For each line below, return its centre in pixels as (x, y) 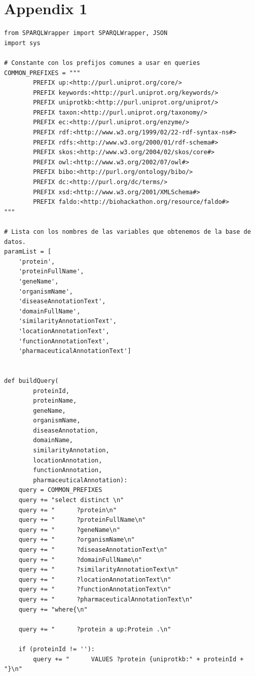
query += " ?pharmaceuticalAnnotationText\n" (106, 599)
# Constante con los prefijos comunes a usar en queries (102, 63)
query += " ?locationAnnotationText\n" (95, 579)
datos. (15, 242)
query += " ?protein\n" (67, 510)
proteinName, (55, 401)
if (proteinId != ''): (57, 649)
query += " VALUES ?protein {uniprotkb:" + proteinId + (138, 659)
